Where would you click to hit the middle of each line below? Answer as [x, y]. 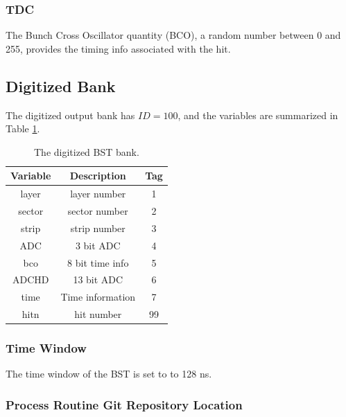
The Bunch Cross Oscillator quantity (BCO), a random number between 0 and [173, 35]
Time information [98, 297]
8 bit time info [98, 262]
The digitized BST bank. [87, 151]
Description [98, 176]
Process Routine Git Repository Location [124, 404]
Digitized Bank [61, 86]
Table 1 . [23, 128]
